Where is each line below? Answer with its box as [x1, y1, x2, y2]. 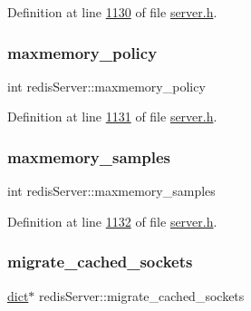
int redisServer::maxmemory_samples [7, 181, 216, 200]
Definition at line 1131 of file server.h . [7, 107, 217, 126]
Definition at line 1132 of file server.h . [7, 211, 217, 230]
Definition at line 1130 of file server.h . [7, 3, 217, 21]
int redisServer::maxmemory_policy [7, 76, 206, 95]
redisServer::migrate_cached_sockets [39, 286, 245, 305]
